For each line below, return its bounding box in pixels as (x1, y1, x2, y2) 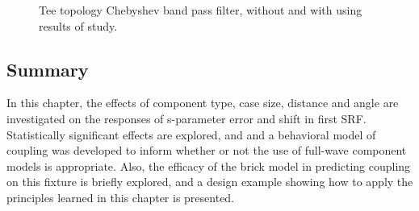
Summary (6, 56, 89, 81)
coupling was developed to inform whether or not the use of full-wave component (6, 142, 407, 159)
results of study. (39, 17, 118, 34)
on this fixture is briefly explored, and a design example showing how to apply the (6, 173, 413, 190)
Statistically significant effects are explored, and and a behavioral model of (6, 126, 376, 143)
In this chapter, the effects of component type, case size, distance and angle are (6, 94, 399, 111)
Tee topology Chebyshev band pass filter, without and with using (39, 2, 362, 18)
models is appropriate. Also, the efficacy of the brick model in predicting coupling (6, 157, 411, 174)
